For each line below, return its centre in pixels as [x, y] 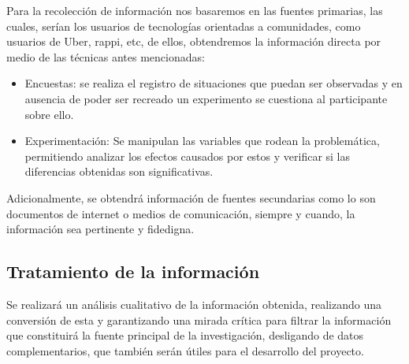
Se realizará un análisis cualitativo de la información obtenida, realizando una [194, 304]
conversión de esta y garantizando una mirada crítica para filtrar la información [199, 319]
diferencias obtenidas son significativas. [119, 171]
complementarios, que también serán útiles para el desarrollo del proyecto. [185, 350]
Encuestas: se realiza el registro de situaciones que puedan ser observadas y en [214, 83]
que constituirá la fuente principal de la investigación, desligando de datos [185, 335]
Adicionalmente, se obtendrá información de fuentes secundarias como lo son [191, 197]
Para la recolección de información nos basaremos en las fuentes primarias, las [195, 10]
